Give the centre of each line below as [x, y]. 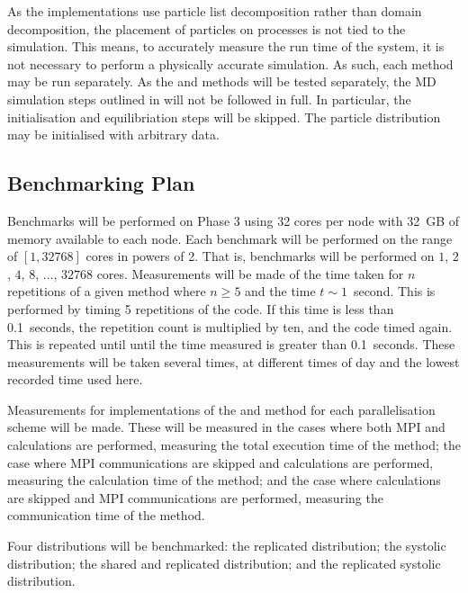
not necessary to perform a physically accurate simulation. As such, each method [230, 63]
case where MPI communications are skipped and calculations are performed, [220, 462]
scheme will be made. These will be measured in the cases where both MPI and [226, 427]
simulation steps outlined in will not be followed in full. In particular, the [209, 99]
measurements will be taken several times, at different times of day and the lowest [234, 361]
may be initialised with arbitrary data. [113, 135]
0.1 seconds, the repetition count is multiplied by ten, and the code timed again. [230, 326]
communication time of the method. [106, 515]
